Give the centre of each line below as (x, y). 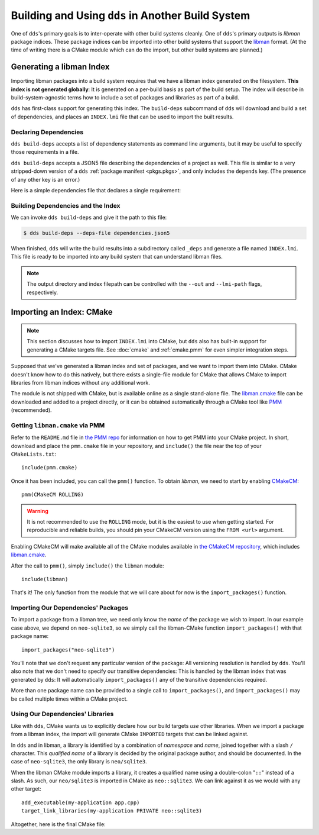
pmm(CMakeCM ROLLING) (53, 495)
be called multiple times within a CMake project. (69, 699)
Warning (38, 511)
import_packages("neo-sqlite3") (68, 650)
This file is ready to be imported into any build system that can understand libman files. (117, 257)
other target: (26, 789)
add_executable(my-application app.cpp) (81, 802)
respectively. (43, 292)
